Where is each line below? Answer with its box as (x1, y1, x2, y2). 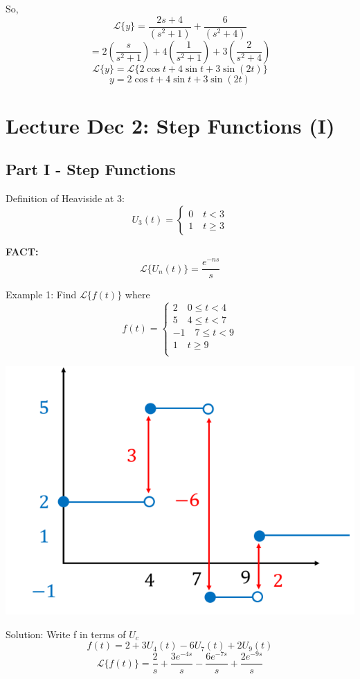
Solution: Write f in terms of (6, 626, 126, 641)
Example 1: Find (6, 287, 77, 302)
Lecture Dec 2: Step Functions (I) (6, 111, 335, 139)
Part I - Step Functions (6, 159, 176, 180)
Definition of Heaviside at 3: (6, 191, 125, 206)
